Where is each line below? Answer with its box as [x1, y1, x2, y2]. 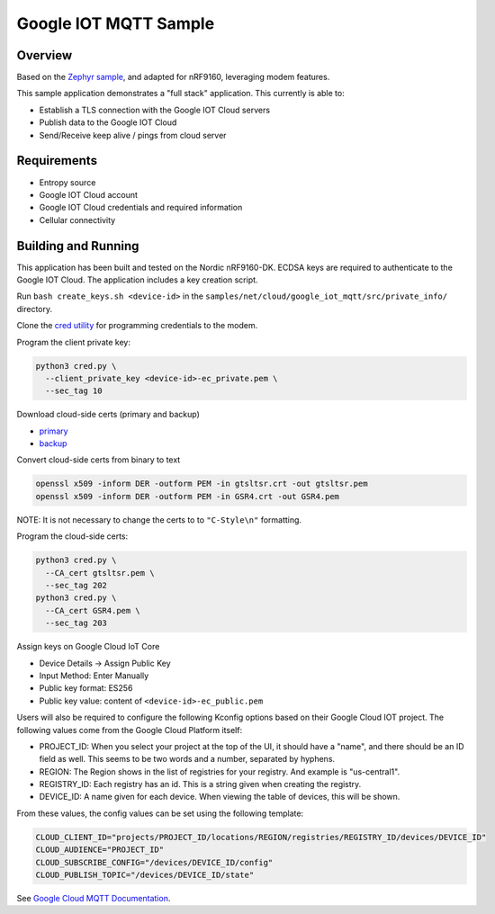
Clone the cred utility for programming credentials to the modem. [16, 320, 258, 331]
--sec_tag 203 [45, 618, 108, 629]
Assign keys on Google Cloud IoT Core [16, 641, 160, 652]
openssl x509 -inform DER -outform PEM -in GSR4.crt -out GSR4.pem [35, 491, 340, 501]
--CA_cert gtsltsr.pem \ [45, 568, 155, 578]
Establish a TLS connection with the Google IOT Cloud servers [39, 104, 270, 115]
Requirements [16, 153, 98, 168]
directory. [16, 303, 53, 314]
